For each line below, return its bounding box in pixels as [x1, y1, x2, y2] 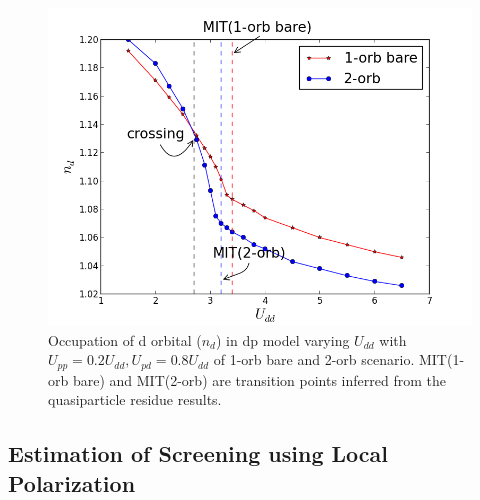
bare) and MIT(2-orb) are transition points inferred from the [72, 369, 446, 390]
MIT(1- [418, 349, 465, 370]
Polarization [8, 467, 136, 498]
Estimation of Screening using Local [8, 438, 388, 469]
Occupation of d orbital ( [48, 329, 202, 350]
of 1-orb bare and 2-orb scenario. [213, 349, 415, 370]
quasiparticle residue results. [48, 389, 222, 410]
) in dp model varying [215, 329, 350, 350]
